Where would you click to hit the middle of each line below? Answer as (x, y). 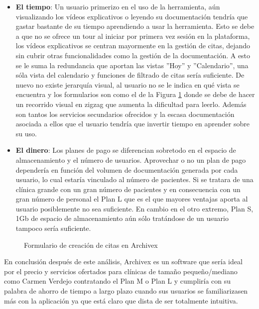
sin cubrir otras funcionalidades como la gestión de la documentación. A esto (133, 55)
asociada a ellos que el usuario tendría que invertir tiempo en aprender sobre (132, 124)
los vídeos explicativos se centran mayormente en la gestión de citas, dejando (133, 46)
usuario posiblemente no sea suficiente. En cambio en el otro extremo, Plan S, (134, 208)
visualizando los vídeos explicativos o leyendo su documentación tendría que (132, 16)
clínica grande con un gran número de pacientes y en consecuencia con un (128, 189)
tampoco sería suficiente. (53, 228)
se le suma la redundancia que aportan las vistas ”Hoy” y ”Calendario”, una (132, 65)
